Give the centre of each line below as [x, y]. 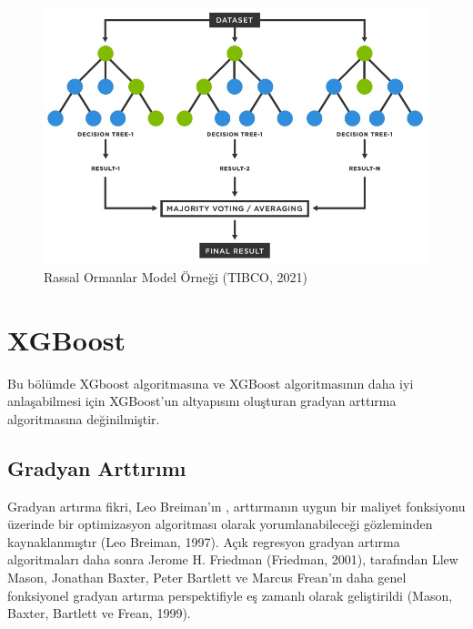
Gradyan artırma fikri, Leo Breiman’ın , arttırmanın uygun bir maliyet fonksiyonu [236, 506]
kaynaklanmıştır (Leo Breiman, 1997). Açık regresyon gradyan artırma [204, 541]
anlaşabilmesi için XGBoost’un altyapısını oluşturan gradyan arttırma [202, 401]
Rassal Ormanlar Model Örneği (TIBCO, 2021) [176, 276]
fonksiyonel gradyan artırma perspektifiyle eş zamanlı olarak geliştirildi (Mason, [230, 595]
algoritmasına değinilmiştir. [84, 418]
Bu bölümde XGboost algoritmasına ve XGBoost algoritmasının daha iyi [211, 383]
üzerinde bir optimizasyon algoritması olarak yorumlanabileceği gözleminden [220, 524]
